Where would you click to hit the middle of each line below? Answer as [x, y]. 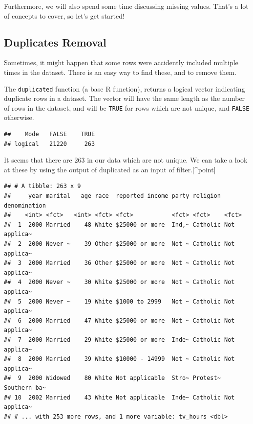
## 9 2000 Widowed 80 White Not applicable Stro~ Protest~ [112, 378]
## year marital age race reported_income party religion [112, 196]
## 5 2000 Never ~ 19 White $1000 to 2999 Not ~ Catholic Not [119, 301]
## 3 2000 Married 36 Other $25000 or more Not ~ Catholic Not [119, 263]
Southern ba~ [25, 388]
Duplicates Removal [55, 42]
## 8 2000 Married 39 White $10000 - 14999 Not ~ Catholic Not [119, 359]
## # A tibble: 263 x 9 [42, 186]
